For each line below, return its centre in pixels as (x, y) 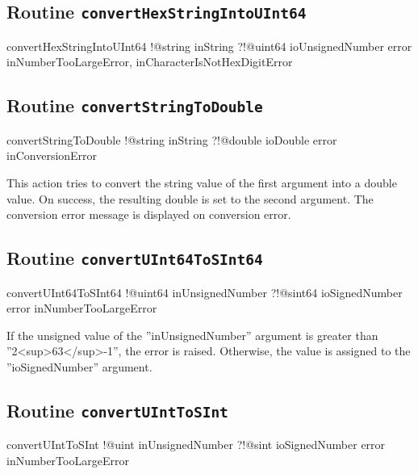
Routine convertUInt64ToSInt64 (135, 258)
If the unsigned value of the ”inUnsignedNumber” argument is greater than (192, 335)
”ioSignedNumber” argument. (79, 366)
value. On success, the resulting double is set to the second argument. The (190, 198)
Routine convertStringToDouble (135, 105)
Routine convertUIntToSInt (117, 410)
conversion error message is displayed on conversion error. (149, 214)
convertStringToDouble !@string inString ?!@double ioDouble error (172, 139)
